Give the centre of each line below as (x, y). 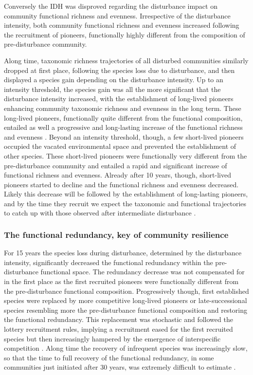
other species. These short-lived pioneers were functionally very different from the (126, 155)
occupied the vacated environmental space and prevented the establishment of (120, 146)
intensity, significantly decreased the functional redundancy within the (108, 262)
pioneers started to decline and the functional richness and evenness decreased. (121, 184)
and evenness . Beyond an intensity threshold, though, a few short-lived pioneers (124, 136)
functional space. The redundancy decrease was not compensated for (143, 272)
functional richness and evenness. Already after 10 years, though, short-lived (117, 175)
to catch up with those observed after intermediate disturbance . (100, 213)
